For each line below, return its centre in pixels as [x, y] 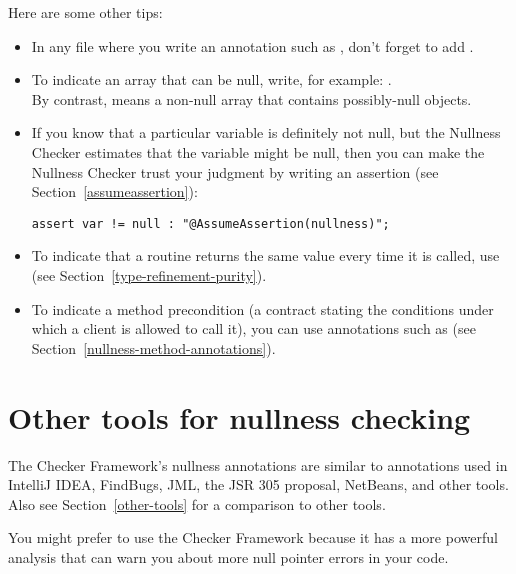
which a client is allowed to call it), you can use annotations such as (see [253, 328]
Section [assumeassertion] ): [114, 191]
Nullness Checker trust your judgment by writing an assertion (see [235, 171]
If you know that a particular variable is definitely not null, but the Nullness [266, 132]
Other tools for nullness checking [239, 416]
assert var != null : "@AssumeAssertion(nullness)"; [210, 223]
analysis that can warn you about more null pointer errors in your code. [228, 556]
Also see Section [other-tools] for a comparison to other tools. [197, 503]
